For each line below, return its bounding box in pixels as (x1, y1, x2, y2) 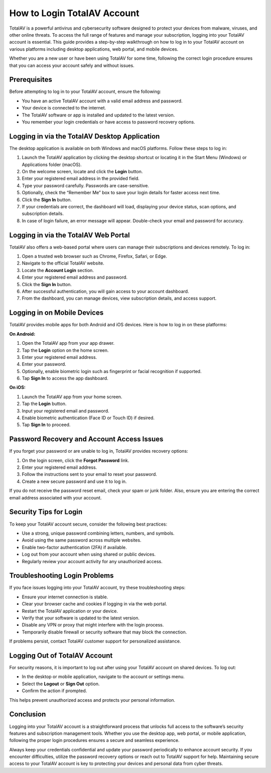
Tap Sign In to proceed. (22, 422, 71, 428)
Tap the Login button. (22, 401, 67, 407)
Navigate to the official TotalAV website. (22, 260, 105, 266)
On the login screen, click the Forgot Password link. (22, 457, 129, 463)
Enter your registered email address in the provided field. (22, 176, 140, 182)
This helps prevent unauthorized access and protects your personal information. (9, 697, 176, 703)
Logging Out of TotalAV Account (9, 651, 113, 660)
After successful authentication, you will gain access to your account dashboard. (22, 289, 189, 295)
